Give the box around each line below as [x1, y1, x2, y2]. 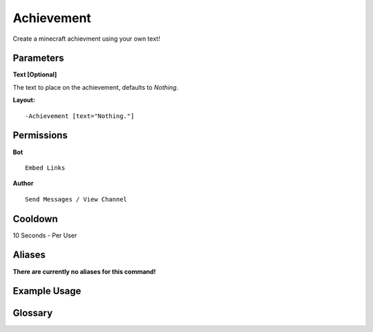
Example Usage [12, 285, 82, 297]
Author [12, 179, 34, 188]
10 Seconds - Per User [12, 231, 77, 240]
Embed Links [25, 164, 66, 172]
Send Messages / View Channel [25, 195, 128, 203]
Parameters [12, 52, 64, 64]
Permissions [12, 130, 68, 141]
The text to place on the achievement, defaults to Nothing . [12, 83, 179, 91]
